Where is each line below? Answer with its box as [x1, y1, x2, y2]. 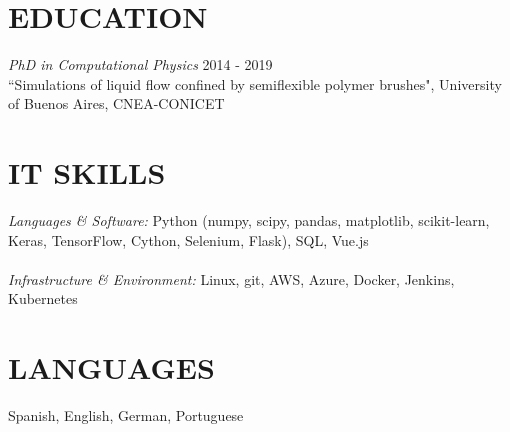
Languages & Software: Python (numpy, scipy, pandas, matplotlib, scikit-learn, [8, 210, 490, 231]
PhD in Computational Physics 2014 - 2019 [8, 54, 273, 75]
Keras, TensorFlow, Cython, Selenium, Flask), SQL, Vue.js [8, 229, 369, 250]
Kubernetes [8, 288, 78, 309]
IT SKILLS [8, 152, 166, 193]
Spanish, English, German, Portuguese [8, 405, 244, 426]
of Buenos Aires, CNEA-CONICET [8, 93, 225, 114]
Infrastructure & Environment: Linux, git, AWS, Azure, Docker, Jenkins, [8, 268, 455, 289]
